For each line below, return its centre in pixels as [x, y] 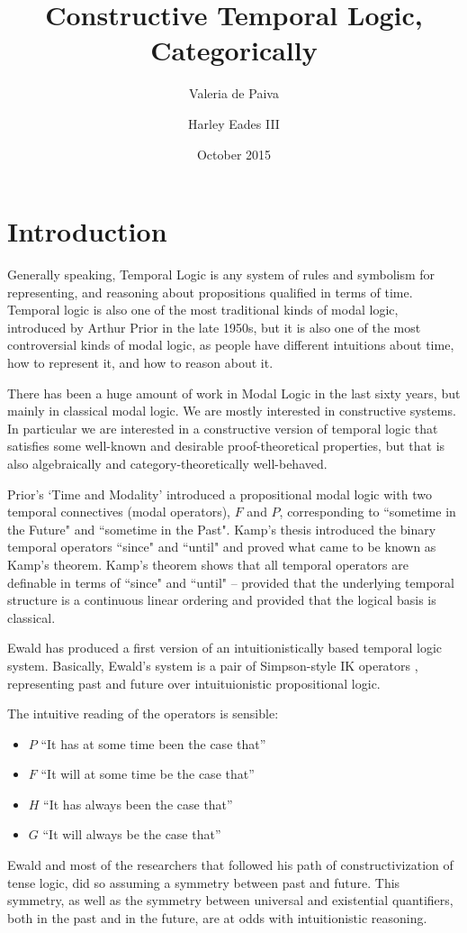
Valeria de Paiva [234, 93]
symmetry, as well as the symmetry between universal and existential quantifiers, [230, 900]
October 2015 [234, 154]
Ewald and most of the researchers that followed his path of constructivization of [230, 865]
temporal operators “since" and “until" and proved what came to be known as [222, 547]
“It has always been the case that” [138, 804]
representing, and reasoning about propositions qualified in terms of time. [210, 292]
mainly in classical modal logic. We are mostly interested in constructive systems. [232, 411]
